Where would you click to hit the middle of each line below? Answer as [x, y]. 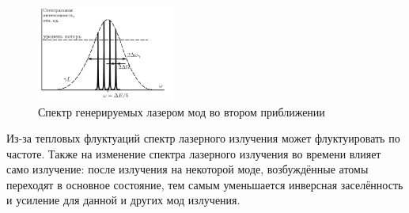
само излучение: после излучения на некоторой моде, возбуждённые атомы [187, 169]
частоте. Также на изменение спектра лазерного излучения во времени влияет [194, 153]
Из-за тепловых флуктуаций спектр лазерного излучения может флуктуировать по [203, 138]
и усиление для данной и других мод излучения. [123, 200]
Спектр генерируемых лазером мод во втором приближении [182, 111]
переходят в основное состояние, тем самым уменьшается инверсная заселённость [205, 184]
